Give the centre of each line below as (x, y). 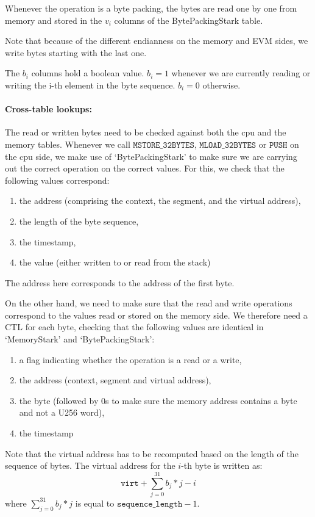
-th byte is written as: (222, 465)
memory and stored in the (54, 20)
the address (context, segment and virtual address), (115, 380)
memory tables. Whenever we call (68, 144)
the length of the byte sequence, (79, 221)
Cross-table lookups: (48, 109)
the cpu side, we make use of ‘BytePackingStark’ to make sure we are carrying (151, 156)
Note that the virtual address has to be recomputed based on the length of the (152, 453)
